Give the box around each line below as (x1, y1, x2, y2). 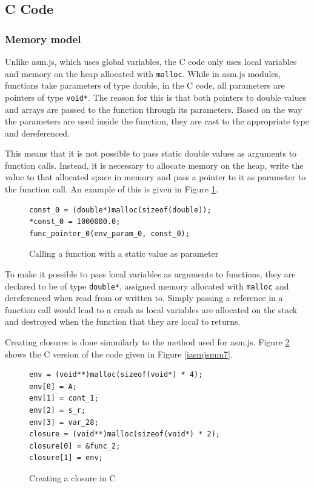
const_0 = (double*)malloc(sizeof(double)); (29, 205, 212, 214)
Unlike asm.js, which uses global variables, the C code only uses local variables (5, 55, 297, 67)
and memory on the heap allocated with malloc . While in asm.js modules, (5, 67, 281, 80)
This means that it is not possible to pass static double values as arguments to (5, 147, 297, 160)
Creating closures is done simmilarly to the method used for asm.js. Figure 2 (5, 336, 290, 348)
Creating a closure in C (29, 472, 116, 484)
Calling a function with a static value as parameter (29, 247, 219, 260)
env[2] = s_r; (29, 406, 86, 415)
